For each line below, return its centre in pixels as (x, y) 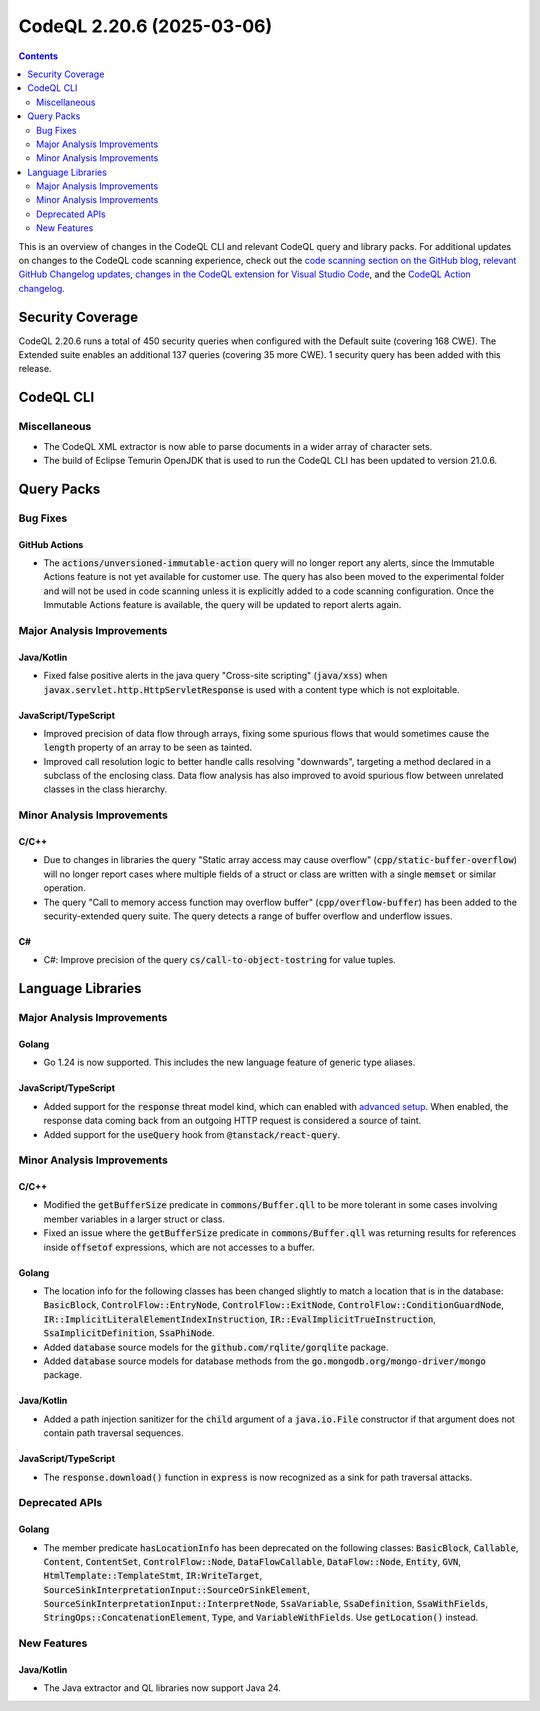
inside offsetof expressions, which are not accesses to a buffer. (179, 1247)
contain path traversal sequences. (113, 1433)
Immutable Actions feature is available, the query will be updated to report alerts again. (222, 605)
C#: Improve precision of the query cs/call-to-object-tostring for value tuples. (220, 960)
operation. (64, 888)
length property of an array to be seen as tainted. (148, 747)
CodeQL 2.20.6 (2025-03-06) (145, 26)
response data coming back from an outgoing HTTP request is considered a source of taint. (232, 1121)
